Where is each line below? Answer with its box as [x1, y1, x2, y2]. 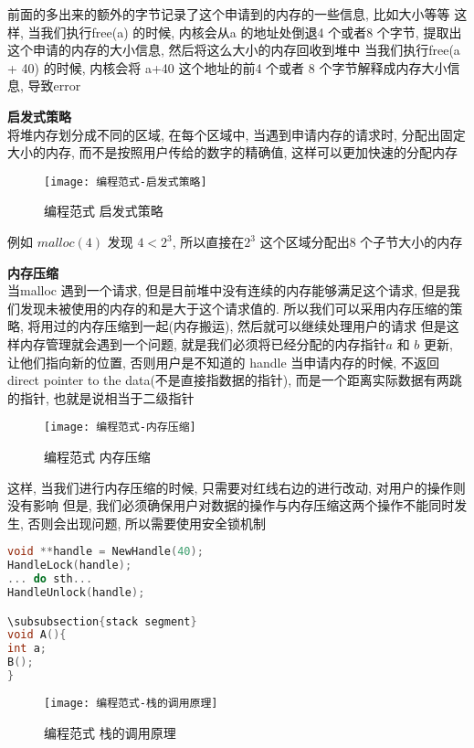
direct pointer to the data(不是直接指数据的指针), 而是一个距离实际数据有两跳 [7, 370, 462, 390]
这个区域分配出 [259, 232, 350, 251]
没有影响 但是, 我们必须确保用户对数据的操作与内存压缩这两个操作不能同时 [7, 496, 455, 515]
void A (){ [7, 628, 67, 642]
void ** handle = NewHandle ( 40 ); [7, 545, 204, 559]
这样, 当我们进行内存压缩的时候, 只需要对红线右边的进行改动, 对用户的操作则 [7, 477, 466, 497]
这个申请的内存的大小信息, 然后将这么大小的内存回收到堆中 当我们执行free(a [7, 40, 460, 59]
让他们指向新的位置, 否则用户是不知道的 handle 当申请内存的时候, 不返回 [7, 352, 439, 371]
